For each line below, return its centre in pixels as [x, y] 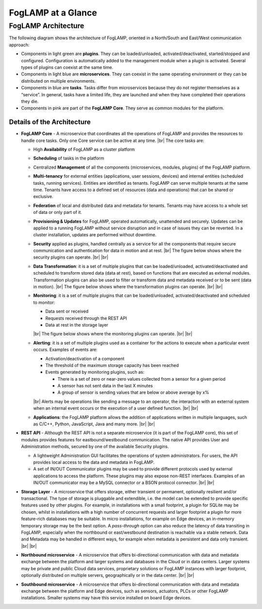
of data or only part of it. [58, 212]
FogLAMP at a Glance [53, 13]
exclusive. [43, 196]
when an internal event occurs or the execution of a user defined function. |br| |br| [116, 408]
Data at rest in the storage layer [77, 325]
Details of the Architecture [50, 122]
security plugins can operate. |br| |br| [71, 257]
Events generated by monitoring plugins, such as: [95, 372]
